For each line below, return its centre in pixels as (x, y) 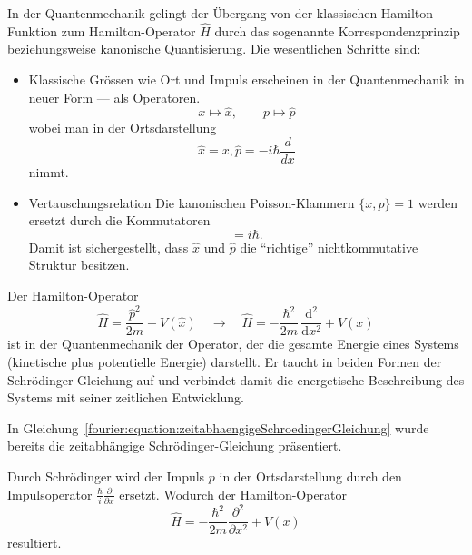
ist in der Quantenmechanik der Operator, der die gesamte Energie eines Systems (233, 344)
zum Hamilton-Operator (128, 30)
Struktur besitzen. (79, 265)
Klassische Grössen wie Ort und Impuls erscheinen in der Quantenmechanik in (246, 79)
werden (438, 202)
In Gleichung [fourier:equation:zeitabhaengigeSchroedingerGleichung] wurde (218, 427)
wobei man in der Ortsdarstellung (123, 128)
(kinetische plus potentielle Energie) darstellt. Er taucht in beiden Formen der (225, 362)
